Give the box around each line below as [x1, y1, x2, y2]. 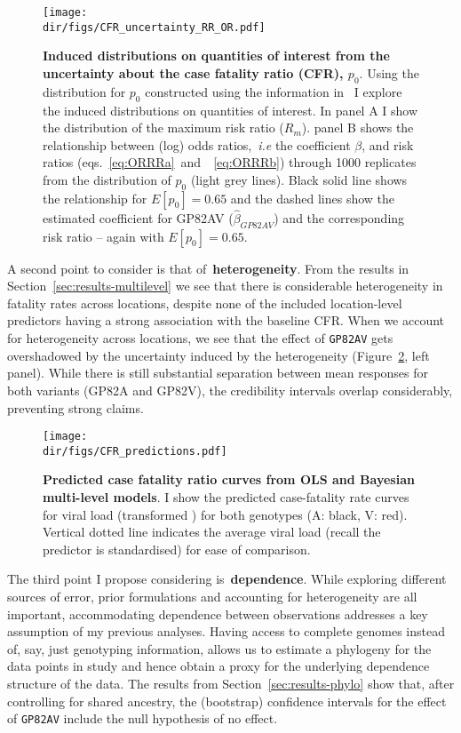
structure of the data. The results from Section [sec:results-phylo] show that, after [7, 673, 455, 692]
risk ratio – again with [43, 227, 164, 245]
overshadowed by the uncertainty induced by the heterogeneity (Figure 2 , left [7, 346, 430, 364]
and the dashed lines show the [230, 188, 395, 207]
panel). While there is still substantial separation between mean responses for [7, 363, 429, 382]
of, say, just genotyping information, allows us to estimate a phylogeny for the [7, 639, 432, 657]
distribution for [43, 82, 126, 100]
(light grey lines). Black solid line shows [190, 170, 408, 188]
